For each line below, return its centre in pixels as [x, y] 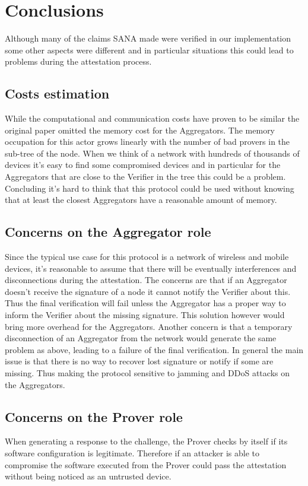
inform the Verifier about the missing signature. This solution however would [145, 315]
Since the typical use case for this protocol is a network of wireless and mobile [147, 257]
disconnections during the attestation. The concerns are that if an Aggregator [146, 280]
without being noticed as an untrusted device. [88, 476]
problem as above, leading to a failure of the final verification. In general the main [154, 349]
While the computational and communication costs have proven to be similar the [152, 118]
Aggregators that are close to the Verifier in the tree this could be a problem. [145, 177]
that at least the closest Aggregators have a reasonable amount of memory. [141, 200]
